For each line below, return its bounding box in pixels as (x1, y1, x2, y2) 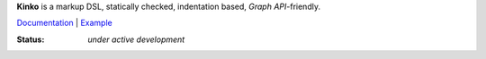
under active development (87, 34, 185, 45)
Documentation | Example (16, 18, 112, 29)
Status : (16, 34, 45, 45)
